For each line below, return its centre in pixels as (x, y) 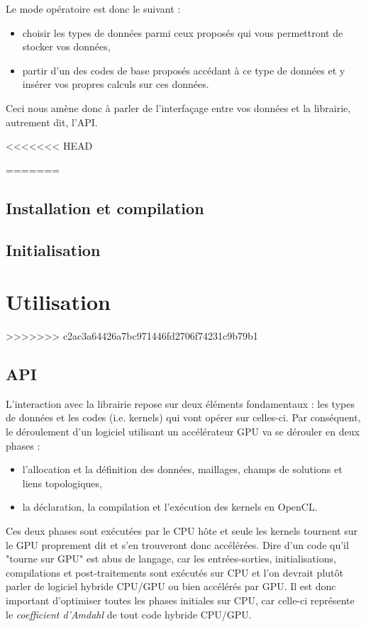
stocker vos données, (66, 46)
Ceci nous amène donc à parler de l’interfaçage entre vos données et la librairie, (178, 107)
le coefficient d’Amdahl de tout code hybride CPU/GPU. (129, 614)
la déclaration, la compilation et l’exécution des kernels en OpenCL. (170, 507)
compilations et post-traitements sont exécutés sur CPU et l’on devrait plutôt (174, 572)
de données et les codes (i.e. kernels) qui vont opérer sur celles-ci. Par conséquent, (183, 417)
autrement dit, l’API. (52, 122)
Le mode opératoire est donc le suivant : (93, 9)
